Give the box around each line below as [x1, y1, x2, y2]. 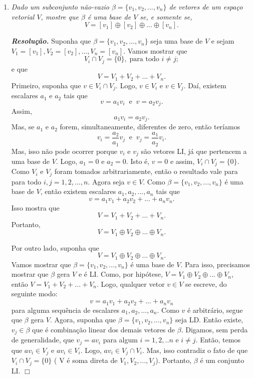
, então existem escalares [40, 186, 116, 197]
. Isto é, [126, 155, 150, 166]
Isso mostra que [11, 202, 60, 213]
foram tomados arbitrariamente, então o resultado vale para [54, 166, 238, 176]
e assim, [170, 155, 195, 166]
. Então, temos [195, 334, 240, 345]
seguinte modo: [11, 288, 58, 299]
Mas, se [11, 121, 35, 132]
